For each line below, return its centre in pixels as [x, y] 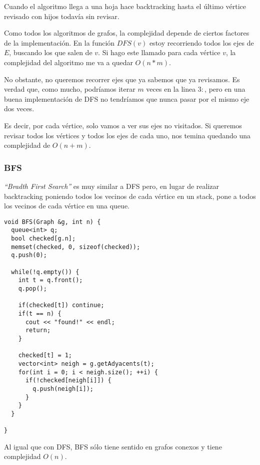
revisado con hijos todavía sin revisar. [62, 16]
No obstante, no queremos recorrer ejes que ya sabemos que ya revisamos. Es [122, 79]
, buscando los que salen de [51, 52]
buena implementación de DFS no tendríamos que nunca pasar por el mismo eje [127, 98]
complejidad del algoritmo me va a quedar [68, 62]
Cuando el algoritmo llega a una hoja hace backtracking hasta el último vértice [125, 6]
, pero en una [225, 89]
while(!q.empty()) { [45, 272]
